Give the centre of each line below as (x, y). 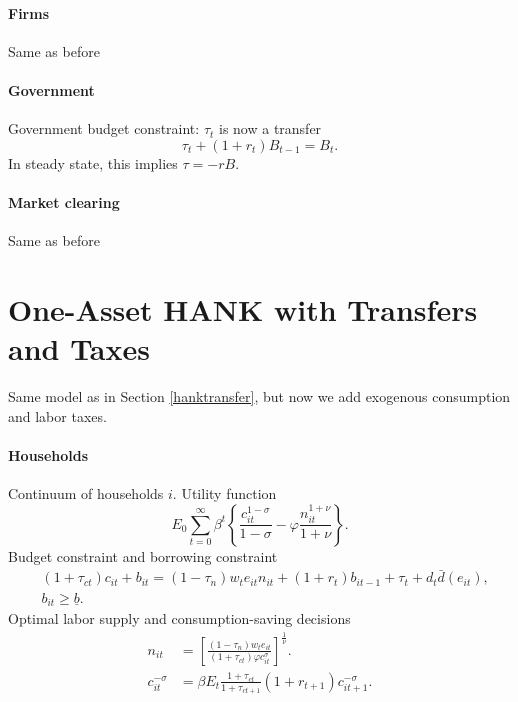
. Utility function (224, 493)
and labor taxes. (57, 415)
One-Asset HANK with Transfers (243, 308)
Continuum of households (86, 493)
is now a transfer (270, 128)
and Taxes (79, 348)
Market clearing (64, 201)
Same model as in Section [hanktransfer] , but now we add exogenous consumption (259, 396)
